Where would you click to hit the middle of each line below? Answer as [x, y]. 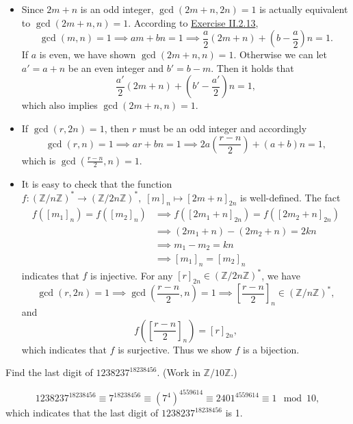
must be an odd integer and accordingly [223, 128]
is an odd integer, [117, 9]
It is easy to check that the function [97, 183]
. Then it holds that [252, 67]
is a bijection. [271, 349]
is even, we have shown [88, 54]
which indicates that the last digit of [82, 413]
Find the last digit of [49, 372]
